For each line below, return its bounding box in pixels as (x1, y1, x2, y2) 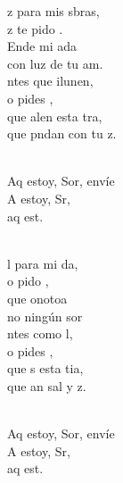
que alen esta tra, (7, 106, 102, 125)
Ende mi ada (7, 37, 77, 55)
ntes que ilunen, (7, 71, 94, 90)
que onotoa (7, 288, 68, 307)
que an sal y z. (7, 376, 86, 395)
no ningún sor (7, 306, 83, 325)
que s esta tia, (7, 359, 84, 378)
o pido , (7, 271, 49, 290)
